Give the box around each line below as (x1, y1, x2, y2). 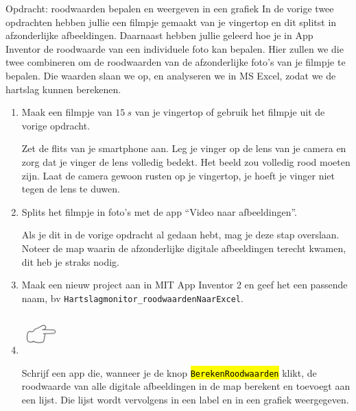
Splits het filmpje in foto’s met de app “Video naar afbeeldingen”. (21, 204, 297, 219)
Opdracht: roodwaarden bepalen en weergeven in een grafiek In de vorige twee (5, 1, 334, 15)
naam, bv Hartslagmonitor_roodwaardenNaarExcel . (21, 290, 244, 305)
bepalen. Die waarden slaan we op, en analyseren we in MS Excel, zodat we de (5, 68, 336, 82)
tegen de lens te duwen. (21, 182, 120, 196)
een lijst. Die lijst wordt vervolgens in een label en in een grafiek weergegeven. (21, 392, 349, 406)
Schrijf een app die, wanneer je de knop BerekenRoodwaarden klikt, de (21, 365, 317, 379)
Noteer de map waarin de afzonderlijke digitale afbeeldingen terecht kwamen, (21, 240, 346, 255)
